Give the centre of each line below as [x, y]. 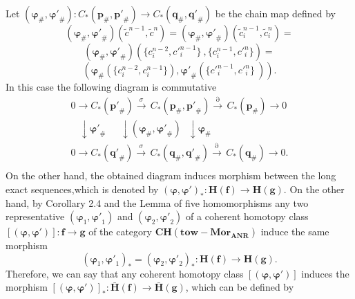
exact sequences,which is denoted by [82, 189]
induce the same [295, 232]
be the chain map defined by [275, 13]
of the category [120, 232]
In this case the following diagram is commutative [111, 87]
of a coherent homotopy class [247, 216]
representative [35, 216]
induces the [325, 273]
